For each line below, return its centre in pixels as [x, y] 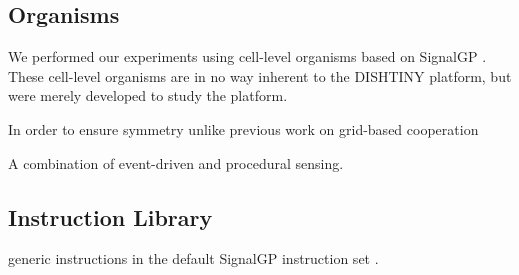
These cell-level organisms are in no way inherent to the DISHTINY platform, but [260, 75]
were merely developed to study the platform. [148, 95]
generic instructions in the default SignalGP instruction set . [193, 258]
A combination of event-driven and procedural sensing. [176, 162]
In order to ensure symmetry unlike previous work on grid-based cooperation [243, 128]
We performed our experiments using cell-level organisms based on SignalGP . [247, 56]
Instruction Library [110, 216]
